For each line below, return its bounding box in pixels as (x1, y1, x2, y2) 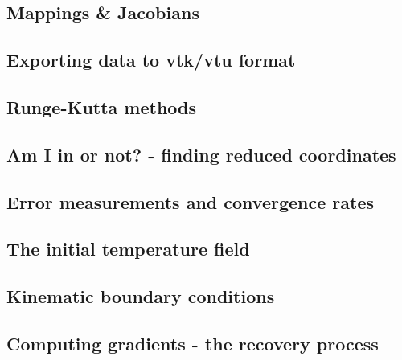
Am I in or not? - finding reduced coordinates (6, 141, 396, 166)
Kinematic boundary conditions (6, 284, 275, 309)
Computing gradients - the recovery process (6, 330, 379, 355)
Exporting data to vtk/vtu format (6, 47, 296, 72)
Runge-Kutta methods (6, 94, 197, 119)
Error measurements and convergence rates (6, 189, 375, 214)
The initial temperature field (6, 236, 250, 261)
